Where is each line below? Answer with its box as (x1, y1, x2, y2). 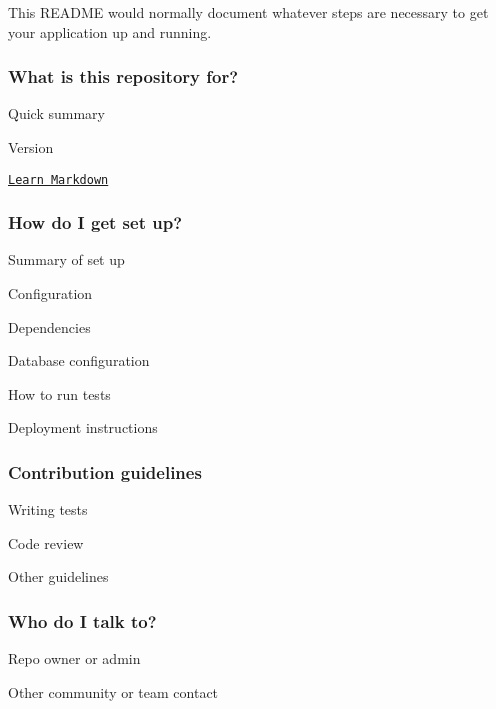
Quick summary (8, 103, 105, 124)
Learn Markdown (8, 172, 109, 187)
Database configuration (8, 350, 150, 371)
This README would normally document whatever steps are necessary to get (8, 2, 489, 22)
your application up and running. (8, 21, 212, 42)
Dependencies (8, 316, 91, 337)
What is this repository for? (8, 64, 239, 89)
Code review (8, 532, 84, 553)
